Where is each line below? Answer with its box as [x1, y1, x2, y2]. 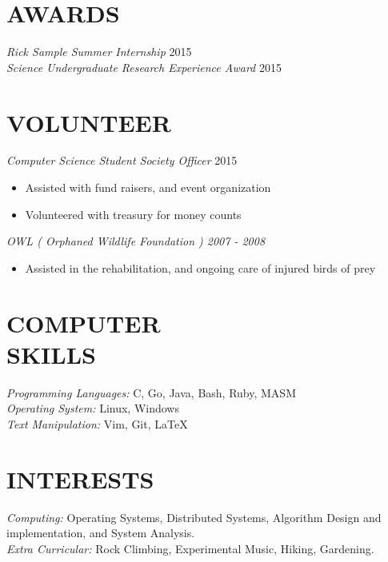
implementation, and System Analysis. [6, 524, 195, 541]
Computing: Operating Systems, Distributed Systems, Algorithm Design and [6, 508, 382, 525]
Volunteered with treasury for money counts [25, 205, 242, 222]
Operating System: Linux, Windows [6, 400, 179, 417]
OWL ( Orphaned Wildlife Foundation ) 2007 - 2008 [6, 233, 266, 249]
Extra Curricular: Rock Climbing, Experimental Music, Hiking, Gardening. [6, 540, 374, 556]
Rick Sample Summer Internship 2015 [6, 43, 192, 60]
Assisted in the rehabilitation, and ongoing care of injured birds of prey [25, 259, 376, 276]
